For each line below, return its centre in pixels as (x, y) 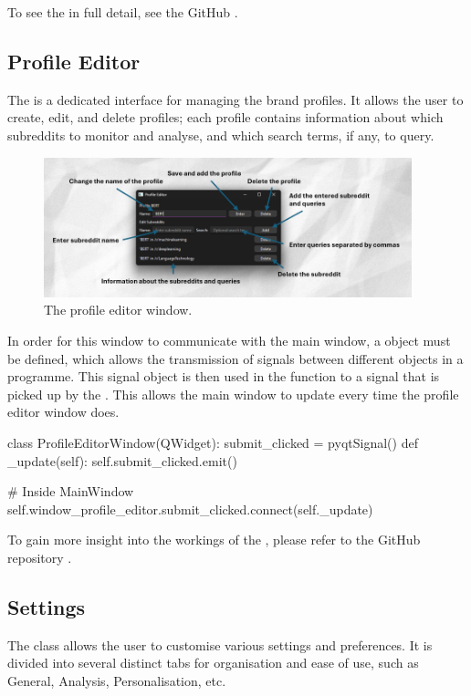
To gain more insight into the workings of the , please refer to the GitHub (214, 540)
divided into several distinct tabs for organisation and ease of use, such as (213, 663)
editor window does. (63, 412)
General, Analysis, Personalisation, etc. (117, 680)
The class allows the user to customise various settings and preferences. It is (220, 644)
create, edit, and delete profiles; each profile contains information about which (225, 117)
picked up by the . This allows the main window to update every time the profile (233, 394)
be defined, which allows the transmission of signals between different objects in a (235, 358)
